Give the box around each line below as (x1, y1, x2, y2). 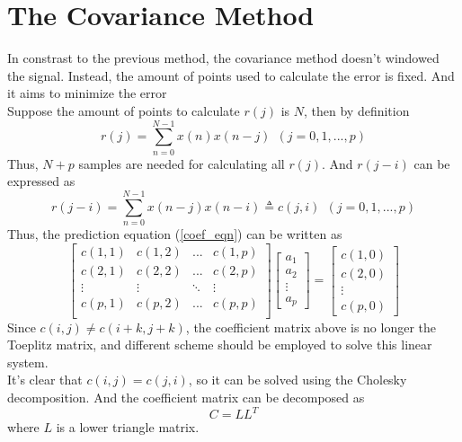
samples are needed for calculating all (78, 154, 285, 172)
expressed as (7, 172, 76, 190)
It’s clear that (7, 370, 83, 389)
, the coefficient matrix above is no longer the (185, 317, 437, 336)
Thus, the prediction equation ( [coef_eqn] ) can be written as (7, 224, 342, 243)
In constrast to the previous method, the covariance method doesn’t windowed (7, 49, 440, 67)
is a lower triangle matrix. (56, 418, 200, 437)
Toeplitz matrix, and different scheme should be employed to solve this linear (7, 335, 432, 354)
